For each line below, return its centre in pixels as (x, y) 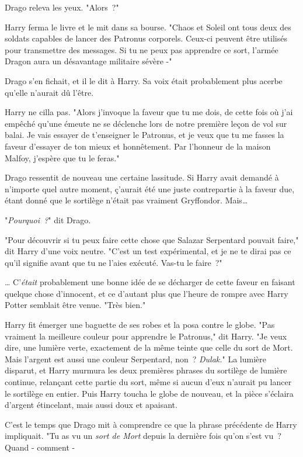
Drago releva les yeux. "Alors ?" (62, 7)
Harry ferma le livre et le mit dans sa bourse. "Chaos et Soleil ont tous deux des (148, 27)
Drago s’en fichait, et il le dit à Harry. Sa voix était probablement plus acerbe (144, 80)
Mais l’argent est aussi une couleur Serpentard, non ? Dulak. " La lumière (136, 359)
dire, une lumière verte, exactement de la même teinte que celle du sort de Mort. (149, 347)
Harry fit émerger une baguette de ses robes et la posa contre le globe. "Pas (140, 325)
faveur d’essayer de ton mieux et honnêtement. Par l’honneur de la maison (138, 146)
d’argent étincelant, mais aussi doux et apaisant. (91, 405)
